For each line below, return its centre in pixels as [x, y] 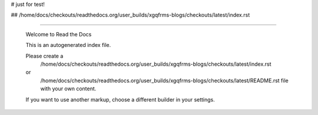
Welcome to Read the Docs [59, 34]
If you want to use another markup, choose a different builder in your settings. [120, 99]
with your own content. [68, 89]
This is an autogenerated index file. [68, 45]
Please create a [44, 56]
